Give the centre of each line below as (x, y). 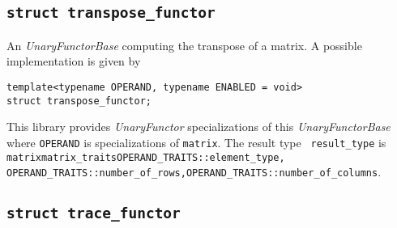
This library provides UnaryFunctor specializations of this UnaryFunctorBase (198, 127)
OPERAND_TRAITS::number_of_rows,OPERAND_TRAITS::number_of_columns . (194, 172)
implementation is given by (74, 61)
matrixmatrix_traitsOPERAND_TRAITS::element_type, (146, 157)
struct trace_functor (94, 213)
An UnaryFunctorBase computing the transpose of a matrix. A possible (184, 45)
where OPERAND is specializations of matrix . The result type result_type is (196, 142)
